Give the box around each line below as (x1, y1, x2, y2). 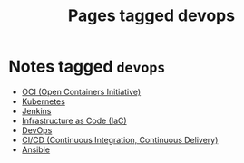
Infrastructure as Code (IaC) (21, 115, 128, 126)
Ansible (21, 144, 51, 155)
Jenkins (21, 105, 52, 116)
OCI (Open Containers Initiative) (21, 86, 142, 97)
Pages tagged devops (67, 5, 236, 26)
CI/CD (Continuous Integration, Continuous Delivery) (21, 134, 219, 145)
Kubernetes (21, 96, 65, 107)
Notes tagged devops (8, 56, 166, 77)
